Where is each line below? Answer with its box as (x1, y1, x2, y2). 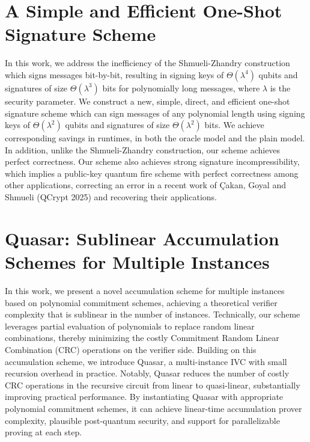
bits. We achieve (204, 118, 264, 131)
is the (270, 81, 291, 94)
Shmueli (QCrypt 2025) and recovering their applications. (5, 191, 217, 203)
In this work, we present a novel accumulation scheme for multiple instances (5, 284, 285, 296)
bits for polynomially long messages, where (102, 81, 260, 94)
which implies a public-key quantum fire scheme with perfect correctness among (5, 167, 299, 179)
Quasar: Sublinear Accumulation (5, 226, 279, 250)
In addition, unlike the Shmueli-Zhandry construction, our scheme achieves (5, 143, 281, 156)
